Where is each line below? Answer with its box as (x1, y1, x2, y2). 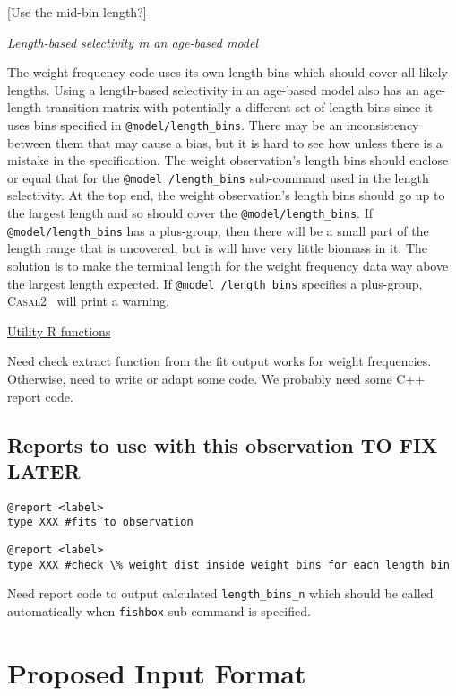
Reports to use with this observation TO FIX (7, 431, 438, 458)
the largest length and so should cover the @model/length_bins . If (7, 204, 374, 222)
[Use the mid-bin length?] (7, 3, 147, 21)
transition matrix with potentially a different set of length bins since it (45, 98, 434, 117)
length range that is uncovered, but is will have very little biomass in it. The (7, 239, 428, 257)
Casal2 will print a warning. (7, 291, 169, 310)
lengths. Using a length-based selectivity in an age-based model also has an (7, 80, 419, 99)
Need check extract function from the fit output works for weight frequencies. (7, 352, 432, 370)
